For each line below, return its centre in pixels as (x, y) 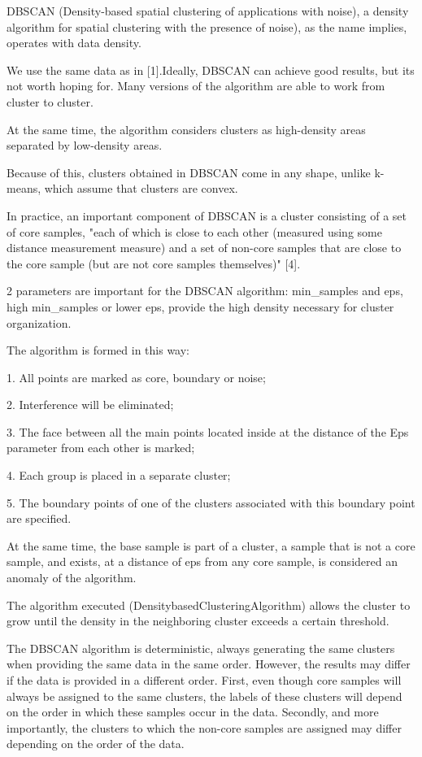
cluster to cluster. (50, 101)
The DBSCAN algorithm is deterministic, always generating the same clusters (201, 648)
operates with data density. (74, 43)
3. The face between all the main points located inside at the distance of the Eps (208, 431)
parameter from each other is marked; (101, 448)
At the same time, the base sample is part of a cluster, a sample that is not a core (211, 545)
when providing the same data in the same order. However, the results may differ (209, 664)
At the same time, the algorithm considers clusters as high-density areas (186, 129)
